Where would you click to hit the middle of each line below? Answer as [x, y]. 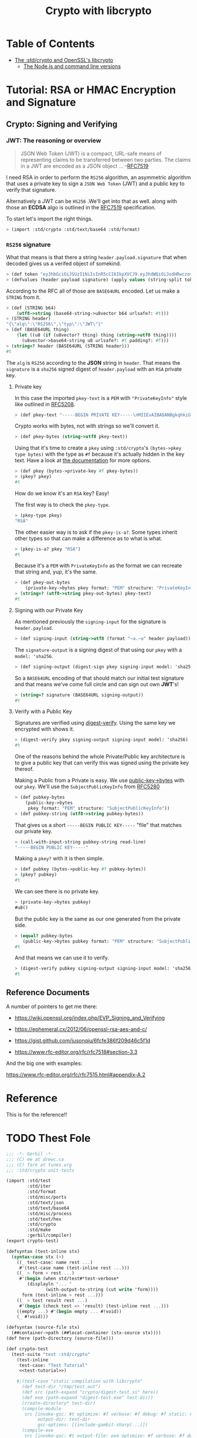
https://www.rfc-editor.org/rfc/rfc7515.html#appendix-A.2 [76, 1075]
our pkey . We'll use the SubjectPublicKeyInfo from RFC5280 [87, 786]
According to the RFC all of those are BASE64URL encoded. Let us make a [93, 291]
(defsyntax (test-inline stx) [43, 1251]
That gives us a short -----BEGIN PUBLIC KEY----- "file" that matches [98, 825]
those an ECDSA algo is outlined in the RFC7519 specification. [81, 207]
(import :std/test [28, 1181]
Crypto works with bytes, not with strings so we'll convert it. [87, 426]
